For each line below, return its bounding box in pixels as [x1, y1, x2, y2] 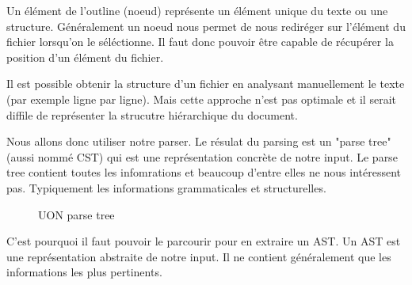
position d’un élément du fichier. [6, 48, 164, 65]
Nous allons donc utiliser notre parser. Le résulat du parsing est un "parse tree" [6, 133, 391, 150]
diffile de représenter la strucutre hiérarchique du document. [6, 106, 298, 123]
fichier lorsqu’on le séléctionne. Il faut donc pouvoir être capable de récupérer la [6, 33, 394, 50]
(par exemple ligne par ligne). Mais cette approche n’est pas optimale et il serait [6, 90, 396, 107]
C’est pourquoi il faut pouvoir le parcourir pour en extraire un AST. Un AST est [6, 233, 401, 249]
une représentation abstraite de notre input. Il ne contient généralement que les [6, 248, 391, 264]
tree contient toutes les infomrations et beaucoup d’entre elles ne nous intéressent [6, 164, 402, 180]
